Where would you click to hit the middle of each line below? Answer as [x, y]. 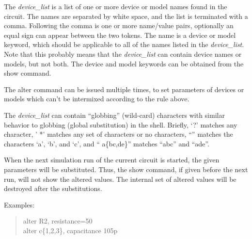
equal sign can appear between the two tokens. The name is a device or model [120, 35]
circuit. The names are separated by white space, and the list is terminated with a [126, 16]
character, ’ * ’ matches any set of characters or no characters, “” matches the [118, 134]
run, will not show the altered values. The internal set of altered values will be [120, 179]
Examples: [19, 204]
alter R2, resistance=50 [58, 221]
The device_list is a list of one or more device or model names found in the [116, 6]
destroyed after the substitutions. [53, 188]
